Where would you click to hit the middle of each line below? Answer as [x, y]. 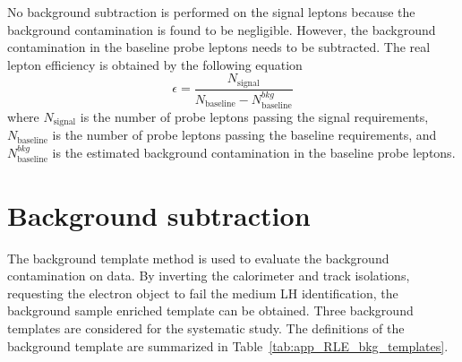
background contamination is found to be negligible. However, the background [222, 29]
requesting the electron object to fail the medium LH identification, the [203, 293]
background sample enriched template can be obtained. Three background [210, 310]
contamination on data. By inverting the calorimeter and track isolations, [209, 276]
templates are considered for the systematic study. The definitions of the [206, 328]
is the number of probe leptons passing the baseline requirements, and [244, 135]
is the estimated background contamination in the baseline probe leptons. [254, 152]
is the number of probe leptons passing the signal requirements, [254, 116]
